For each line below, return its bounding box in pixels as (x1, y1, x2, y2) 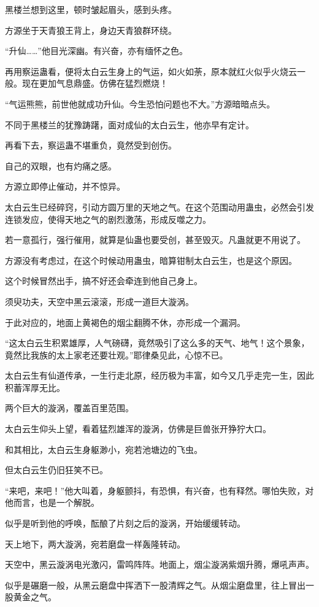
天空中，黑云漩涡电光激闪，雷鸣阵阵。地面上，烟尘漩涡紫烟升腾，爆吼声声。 (5, 558, 314, 571)
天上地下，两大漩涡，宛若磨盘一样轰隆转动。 (5, 537, 185, 550)
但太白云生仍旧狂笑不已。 (5, 463, 108, 476)
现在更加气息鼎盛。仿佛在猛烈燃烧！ (21, 77, 168, 90)
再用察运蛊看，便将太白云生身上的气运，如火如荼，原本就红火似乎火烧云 (5, 64, 297, 77)
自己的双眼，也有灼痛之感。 (5, 159, 117, 172)
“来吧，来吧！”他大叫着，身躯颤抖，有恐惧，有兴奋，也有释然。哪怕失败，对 (5, 484, 314, 497)
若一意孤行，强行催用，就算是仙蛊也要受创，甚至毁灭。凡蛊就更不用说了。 (5, 233, 306, 246)
